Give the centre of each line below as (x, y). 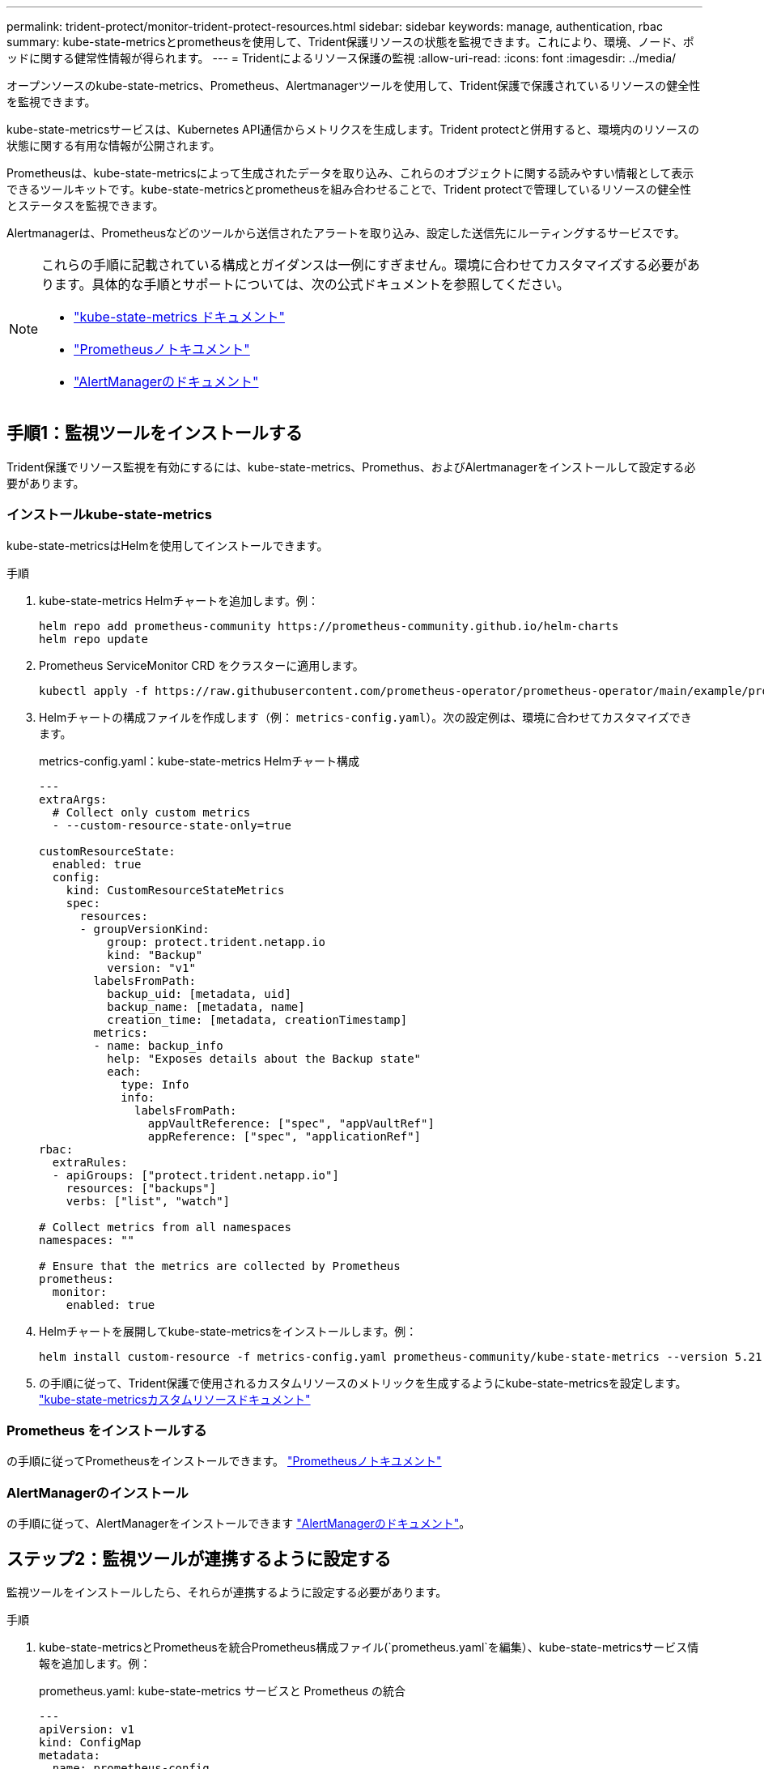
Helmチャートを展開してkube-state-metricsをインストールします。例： (228, 1331)
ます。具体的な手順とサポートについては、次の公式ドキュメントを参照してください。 (312, 284)
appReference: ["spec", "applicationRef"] (284, 1136)
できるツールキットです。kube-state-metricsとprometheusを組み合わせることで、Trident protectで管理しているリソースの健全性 (349, 189)
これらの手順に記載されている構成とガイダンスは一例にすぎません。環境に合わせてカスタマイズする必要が (364, 265)
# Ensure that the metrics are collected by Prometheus (220, 1266)
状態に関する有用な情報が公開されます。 (114, 145)
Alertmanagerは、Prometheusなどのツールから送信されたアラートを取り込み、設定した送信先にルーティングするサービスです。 (346, 233)
